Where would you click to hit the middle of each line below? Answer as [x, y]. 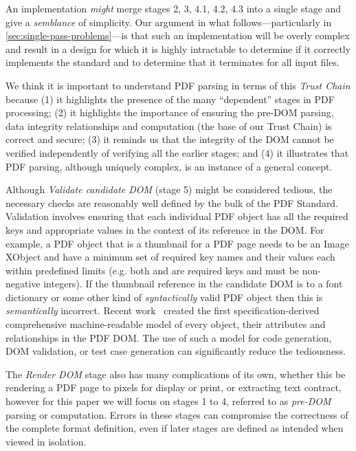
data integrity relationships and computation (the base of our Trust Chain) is [169, 125]
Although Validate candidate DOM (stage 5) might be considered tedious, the [169, 189]
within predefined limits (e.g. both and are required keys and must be [153, 270]
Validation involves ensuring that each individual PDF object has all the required [177, 216]
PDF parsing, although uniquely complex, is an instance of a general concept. [169, 166]
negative [23, 284]
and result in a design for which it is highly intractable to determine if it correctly [178, 48]
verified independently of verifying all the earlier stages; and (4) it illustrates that [177, 152]
